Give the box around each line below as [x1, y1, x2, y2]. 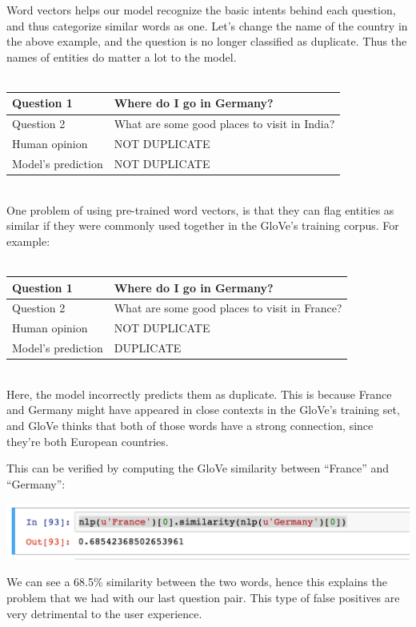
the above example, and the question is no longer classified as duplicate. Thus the [6, 33, 407, 50]
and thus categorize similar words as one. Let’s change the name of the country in [6, 17, 408, 34]
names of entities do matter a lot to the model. [6, 48, 237, 65]
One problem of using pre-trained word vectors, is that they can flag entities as [6, 201, 394, 218]
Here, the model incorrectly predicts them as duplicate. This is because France [6, 385, 392, 402]
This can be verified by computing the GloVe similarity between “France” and [6, 460, 390, 476]
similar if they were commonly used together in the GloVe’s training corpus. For [6, 217, 399, 234]
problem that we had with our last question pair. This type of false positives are [6, 589, 400, 605]
